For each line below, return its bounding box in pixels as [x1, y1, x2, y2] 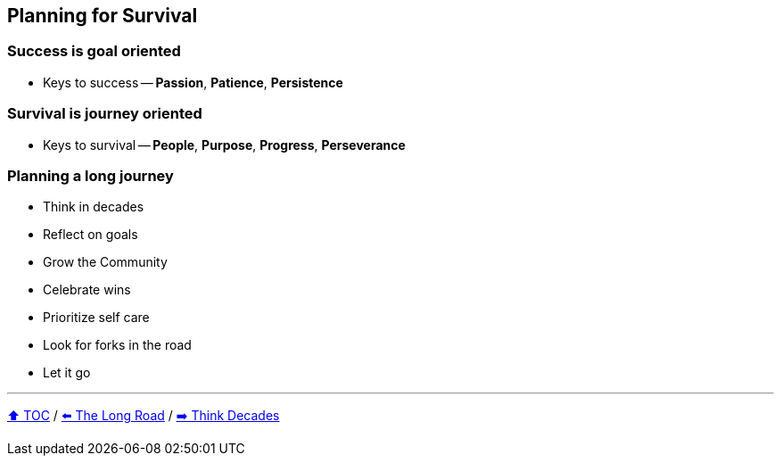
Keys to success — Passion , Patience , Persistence [43, 74, 343, 90]
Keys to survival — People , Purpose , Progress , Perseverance [43, 136, 406, 153]
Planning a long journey [7, 166, 174, 185]
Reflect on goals [43, 227, 138, 243]
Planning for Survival [7, 4, 198, 27]
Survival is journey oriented [7, 104, 202, 123]
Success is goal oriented [7, 42, 181, 61]
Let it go [43, 365, 91, 381]
